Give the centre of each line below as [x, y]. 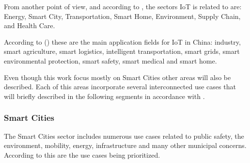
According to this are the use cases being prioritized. [82, 155]
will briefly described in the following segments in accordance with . [104, 96]
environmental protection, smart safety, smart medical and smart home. [110, 60]
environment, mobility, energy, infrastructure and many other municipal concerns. [125, 145]
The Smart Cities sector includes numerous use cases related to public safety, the [124, 136]
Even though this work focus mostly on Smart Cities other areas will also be [117, 77]
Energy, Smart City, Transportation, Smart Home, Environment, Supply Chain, [122, 16]
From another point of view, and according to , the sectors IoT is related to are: [123, 6]
